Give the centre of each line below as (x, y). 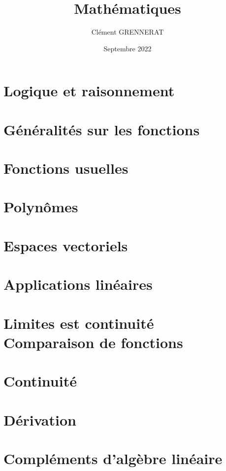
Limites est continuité (79, 323)
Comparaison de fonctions (93, 342)
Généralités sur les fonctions (102, 129)
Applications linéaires (78, 284)
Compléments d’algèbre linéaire (113, 458)
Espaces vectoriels (66, 245)
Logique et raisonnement (89, 91)
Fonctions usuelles (66, 168)
